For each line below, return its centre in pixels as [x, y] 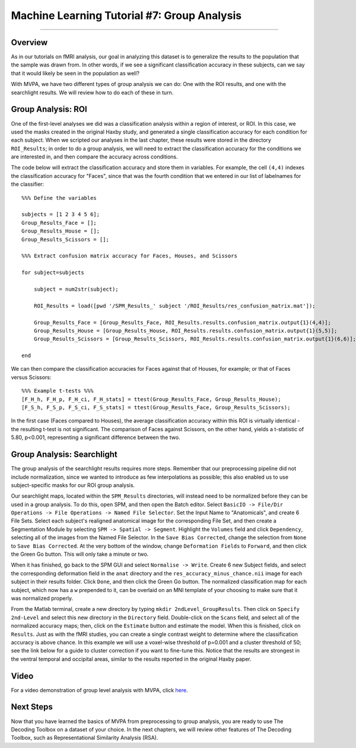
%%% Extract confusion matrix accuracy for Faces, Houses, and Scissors [129, 256]
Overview [29, 42]
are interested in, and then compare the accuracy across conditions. [94, 157]
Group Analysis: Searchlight [64, 455]
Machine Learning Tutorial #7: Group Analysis [126, 15]
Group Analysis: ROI [49, 109]
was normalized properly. [42, 598]
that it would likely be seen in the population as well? [75, 73]
